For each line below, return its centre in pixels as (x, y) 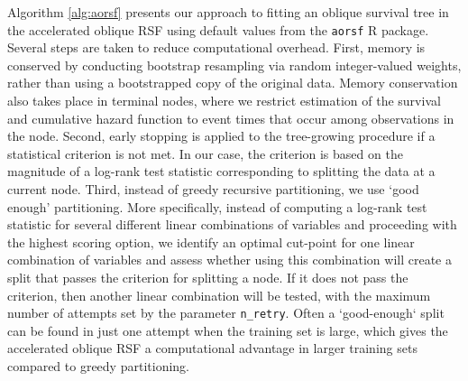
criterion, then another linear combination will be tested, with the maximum (219, 295)
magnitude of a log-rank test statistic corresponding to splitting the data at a (221, 171)
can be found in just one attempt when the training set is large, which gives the (228, 330)
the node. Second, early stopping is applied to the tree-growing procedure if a (221, 136)
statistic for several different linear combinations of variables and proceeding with (232, 224)
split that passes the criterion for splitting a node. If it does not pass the (208, 277)
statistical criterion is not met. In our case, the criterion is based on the (205, 153)
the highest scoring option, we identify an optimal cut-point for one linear (211, 242)
